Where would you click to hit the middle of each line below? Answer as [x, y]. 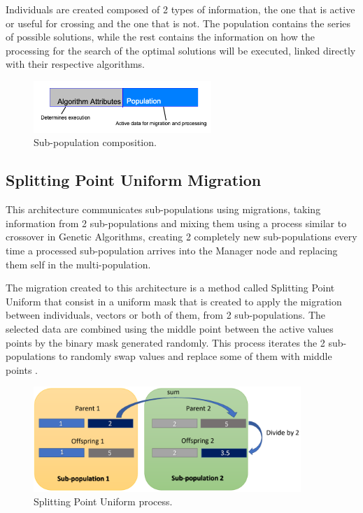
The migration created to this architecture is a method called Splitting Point [170, 288]
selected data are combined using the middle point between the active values [170, 328]
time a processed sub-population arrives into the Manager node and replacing [172, 250]
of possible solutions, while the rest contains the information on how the [160, 37]
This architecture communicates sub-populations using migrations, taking [163, 209]
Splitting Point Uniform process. [103, 501]
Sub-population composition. [95, 142]
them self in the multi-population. [78, 264]
